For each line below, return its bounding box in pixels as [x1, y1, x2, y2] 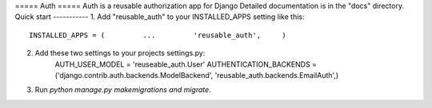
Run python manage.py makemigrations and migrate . [34, 85, 211, 94]
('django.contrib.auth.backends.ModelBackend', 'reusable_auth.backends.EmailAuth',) [54, 70, 339, 79]
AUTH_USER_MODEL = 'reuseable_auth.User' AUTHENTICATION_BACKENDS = [54, 60, 318, 69]
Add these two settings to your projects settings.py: [34, 48, 206, 58]
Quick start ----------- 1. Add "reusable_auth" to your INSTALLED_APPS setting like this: [14, 12, 305, 21]
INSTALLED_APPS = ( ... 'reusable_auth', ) [29, 30, 287, 40]
